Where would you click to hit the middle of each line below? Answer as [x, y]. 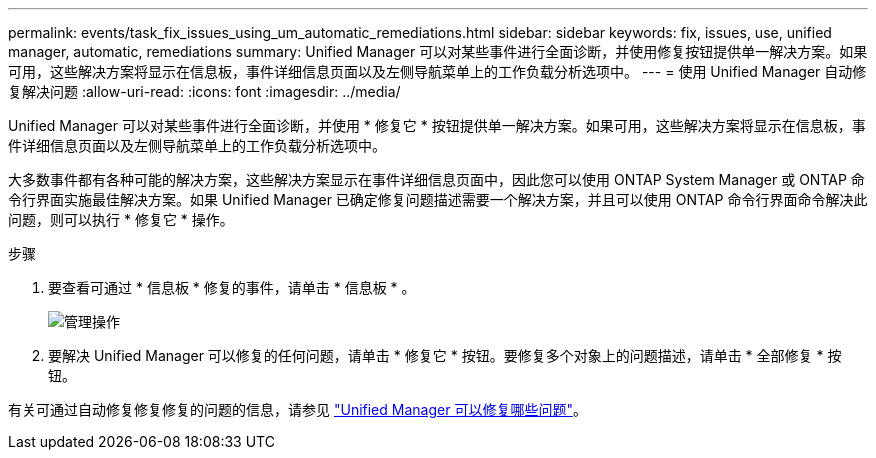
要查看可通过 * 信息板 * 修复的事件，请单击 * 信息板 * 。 [232, 287]
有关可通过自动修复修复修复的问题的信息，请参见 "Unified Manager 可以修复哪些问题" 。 [297, 409]
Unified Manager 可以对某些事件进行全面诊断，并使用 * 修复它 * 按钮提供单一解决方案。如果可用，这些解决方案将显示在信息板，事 [437, 125]
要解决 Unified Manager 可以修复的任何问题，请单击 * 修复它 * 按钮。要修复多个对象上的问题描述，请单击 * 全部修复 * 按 [445, 355]
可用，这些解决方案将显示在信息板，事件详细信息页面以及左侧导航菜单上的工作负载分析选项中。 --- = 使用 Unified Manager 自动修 [437, 71]
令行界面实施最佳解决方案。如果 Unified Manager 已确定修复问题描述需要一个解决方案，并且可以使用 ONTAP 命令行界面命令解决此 [438, 199]
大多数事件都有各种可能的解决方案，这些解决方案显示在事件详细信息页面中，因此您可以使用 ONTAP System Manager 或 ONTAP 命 [436, 179]
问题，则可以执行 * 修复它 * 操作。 [121, 219]
